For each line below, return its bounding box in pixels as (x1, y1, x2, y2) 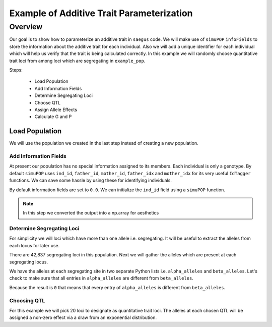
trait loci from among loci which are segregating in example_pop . (9, 58, 146, 64)
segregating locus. (9, 259, 48, 265)
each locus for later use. (9, 242, 60, 248)
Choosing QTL (9, 297, 45, 304)
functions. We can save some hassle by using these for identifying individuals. (9, 177, 172, 184)
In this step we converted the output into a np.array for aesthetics (23, 210, 159, 216)
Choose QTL (34, 99, 61, 105)
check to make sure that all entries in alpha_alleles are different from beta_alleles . (9, 275, 194, 281)
